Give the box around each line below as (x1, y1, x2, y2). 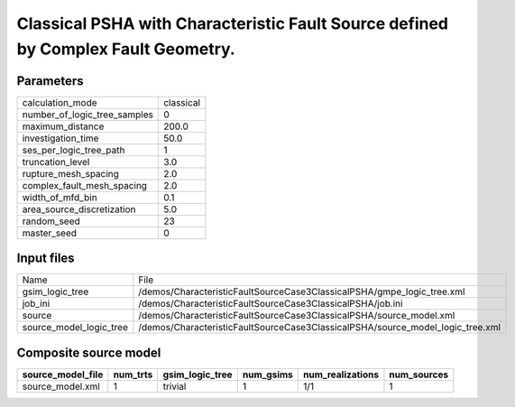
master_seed (22, 227, 77, 239)
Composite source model (16, 345, 161, 360)
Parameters (16, 73, 84, 88)
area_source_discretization (22, 203, 136, 216)
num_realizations (303, 368, 379, 381)
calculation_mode (22, 96, 98, 108)
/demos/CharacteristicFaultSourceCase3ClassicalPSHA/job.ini (138, 298, 403, 310)
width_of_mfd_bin (22, 190, 98, 203)
